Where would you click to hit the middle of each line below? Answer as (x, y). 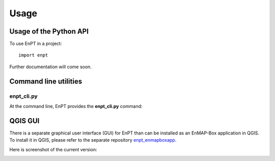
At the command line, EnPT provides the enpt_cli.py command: (76, 106)
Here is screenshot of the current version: (53, 149)
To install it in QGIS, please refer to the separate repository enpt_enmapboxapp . (93, 140)
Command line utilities (46, 81)
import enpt (33, 55)
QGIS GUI (24, 120)
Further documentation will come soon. (50, 67)
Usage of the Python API (49, 31)
